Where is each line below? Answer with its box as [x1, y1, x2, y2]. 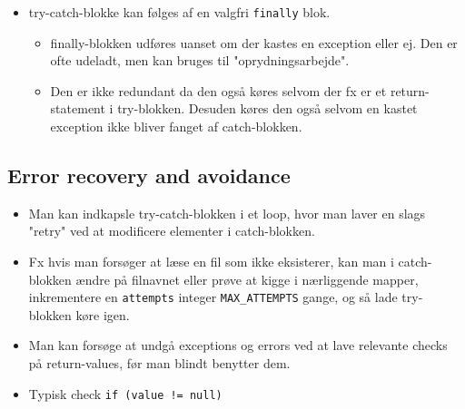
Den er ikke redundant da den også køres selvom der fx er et [50, 81, 387, 100]
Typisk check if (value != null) [28, 384, 223, 403]
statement [50, 99, 105, 118]
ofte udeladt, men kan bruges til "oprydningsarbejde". [50, 51, 350, 70]
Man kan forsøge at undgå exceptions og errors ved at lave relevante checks [28, 336, 448, 355]
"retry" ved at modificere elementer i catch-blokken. [28, 221, 315, 240]
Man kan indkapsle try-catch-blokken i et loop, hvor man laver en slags [28, 203, 426, 222]
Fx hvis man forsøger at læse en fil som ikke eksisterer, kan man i [28, 252, 394, 271]
